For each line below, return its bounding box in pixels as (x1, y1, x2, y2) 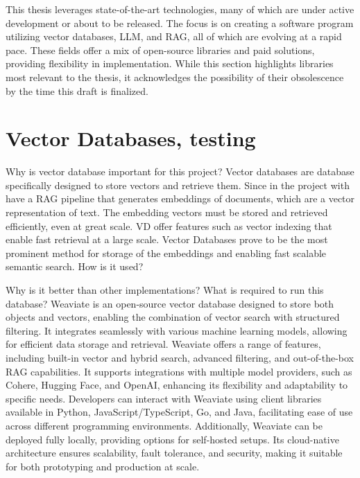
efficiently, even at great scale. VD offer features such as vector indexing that (6, 218, 332, 233)
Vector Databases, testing (6, 124, 256, 152)
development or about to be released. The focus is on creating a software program (6, 15, 354, 30)
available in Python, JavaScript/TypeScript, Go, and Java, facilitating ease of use (6, 405, 353, 419)
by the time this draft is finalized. (6, 83, 148, 98)
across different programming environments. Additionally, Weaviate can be (6, 418, 323, 432)
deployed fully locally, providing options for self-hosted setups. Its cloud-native (6, 432, 339, 446)
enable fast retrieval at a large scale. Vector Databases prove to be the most (6, 232, 328, 247)
